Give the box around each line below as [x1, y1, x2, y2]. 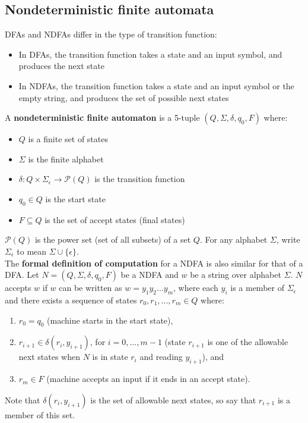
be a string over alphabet [190, 268, 281, 281]
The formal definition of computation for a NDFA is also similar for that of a [5, 256, 303, 269]
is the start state [45, 192, 106, 205]
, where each [173, 281, 218, 294]
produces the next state [18, 59, 104, 72]
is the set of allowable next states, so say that [90, 393, 256, 406]
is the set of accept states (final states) [45, 213, 185, 225]
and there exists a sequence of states [5, 293, 137, 306]
